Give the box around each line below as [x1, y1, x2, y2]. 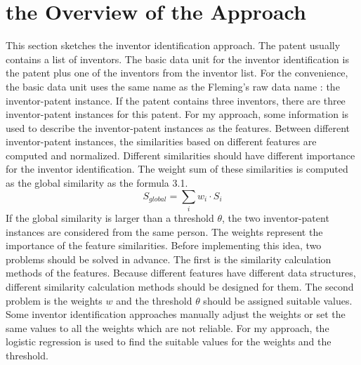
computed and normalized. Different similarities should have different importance [6, 147, 355, 162]
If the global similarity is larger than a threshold [6, 210, 214, 225]
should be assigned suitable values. [203, 293, 353, 307]
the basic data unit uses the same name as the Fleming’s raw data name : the [6, 79, 340, 93]
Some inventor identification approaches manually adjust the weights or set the [6, 307, 346, 321]
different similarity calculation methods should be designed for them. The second [6, 279, 354, 293]
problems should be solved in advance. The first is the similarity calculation [6, 251, 332, 266]
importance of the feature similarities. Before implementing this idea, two [6, 238, 322, 253]
